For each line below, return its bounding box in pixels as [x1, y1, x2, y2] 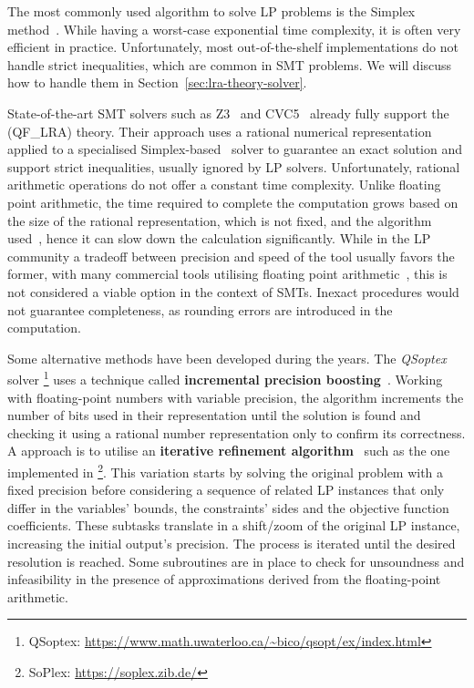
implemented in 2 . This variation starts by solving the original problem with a [7, 459, 444, 481]
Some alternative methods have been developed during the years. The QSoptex [7, 348, 447, 367]
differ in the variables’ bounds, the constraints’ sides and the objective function [7, 498, 449, 517]
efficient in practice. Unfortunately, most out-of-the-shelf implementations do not [7, 37, 459, 56]
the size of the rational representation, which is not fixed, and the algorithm [7, 211, 432, 230]
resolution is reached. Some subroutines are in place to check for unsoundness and [7, 551, 465, 570]
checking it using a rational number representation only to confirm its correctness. [7, 423, 466, 442]
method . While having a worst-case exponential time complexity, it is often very [7, 19, 461, 38]
